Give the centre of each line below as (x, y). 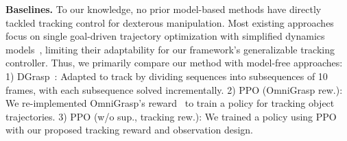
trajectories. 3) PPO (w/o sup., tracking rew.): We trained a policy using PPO (171, 116)
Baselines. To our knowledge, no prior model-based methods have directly (164, 9)
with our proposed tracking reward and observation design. (130, 130)
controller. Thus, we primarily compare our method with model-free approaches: (174, 63)
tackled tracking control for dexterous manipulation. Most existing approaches (170, 22)
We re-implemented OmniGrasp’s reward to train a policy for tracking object (170, 103)
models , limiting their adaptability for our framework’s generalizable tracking (170, 49)
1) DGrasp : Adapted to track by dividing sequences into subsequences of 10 (167, 76)
